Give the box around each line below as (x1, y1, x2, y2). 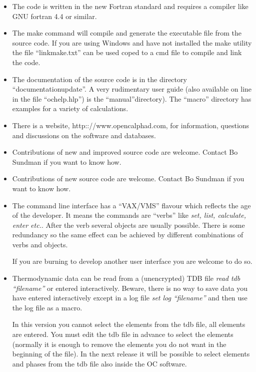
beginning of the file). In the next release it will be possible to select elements (12, 348, 250, 359)
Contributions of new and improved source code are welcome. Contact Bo (12, 147, 238, 157)
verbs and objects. (12, 239, 68, 249)
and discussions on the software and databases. (12, 130, 156, 140)
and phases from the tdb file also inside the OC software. (12, 358, 187, 368)
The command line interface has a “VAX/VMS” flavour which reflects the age (12, 200, 251, 210)
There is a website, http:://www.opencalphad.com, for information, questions (12, 120, 249, 130)
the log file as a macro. (12, 302, 82, 312)
